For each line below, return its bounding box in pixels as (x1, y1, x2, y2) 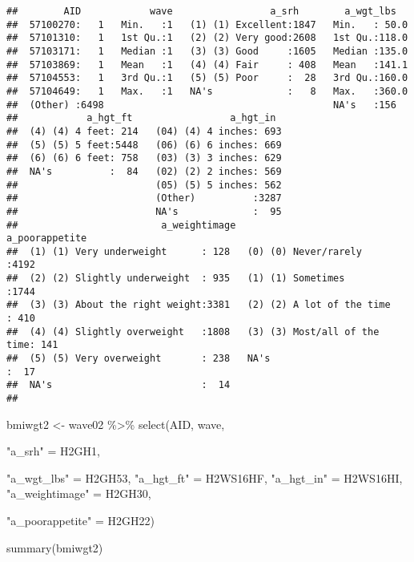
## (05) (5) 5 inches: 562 (6, 179, 282, 191)
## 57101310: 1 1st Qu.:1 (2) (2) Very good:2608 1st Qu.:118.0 (6, 32, 408, 44)
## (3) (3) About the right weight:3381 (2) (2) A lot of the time (6, 299, 391, 311)
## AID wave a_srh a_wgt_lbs (6, 6, 396, 17)
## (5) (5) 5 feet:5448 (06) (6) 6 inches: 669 (6, 139, 282, 151)
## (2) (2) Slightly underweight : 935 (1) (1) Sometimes (6, 273, 345, 285)
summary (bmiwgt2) (6, 539, 103, 556)
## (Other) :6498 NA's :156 (6, 99, 396, 111)
